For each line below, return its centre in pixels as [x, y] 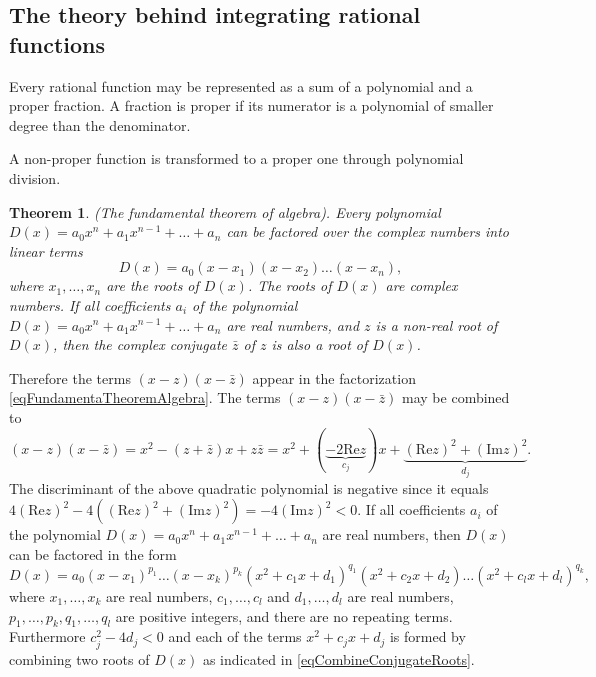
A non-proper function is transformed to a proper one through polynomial [236, 158]
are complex [421, 285]
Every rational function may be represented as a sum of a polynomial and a [241, 85]
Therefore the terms [70, 377]
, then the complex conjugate [140, 344]
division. [35, 177]
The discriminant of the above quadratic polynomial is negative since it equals [249, 487]
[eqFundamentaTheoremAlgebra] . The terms [145, 397]
